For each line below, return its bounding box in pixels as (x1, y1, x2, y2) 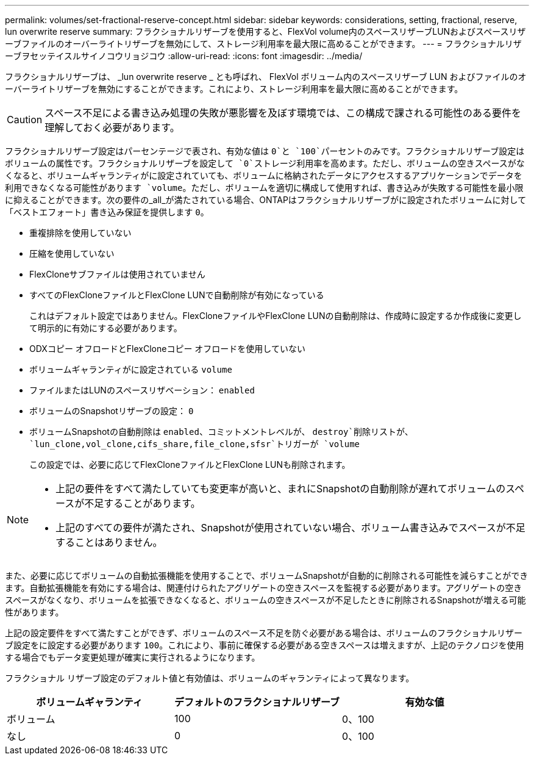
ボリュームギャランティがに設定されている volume (29, 364, 232, 375)
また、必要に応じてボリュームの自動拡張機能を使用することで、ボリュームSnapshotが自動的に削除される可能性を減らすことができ (5, 570, 529, 581)
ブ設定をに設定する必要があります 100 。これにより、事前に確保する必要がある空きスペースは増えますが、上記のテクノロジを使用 (5, 640, 524, 650)
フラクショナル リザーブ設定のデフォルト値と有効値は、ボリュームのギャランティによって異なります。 (5, 673, 415, 683)
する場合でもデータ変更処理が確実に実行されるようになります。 (5, 652, 260, 662)
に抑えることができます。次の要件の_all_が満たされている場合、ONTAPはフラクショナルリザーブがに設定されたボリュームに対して (5, 195, 527, 205)
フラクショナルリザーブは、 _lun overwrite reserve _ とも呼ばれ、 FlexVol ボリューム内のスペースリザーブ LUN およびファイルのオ (5, 71, 527, 82)
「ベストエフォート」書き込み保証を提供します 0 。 (5, 207, 209, 217)
